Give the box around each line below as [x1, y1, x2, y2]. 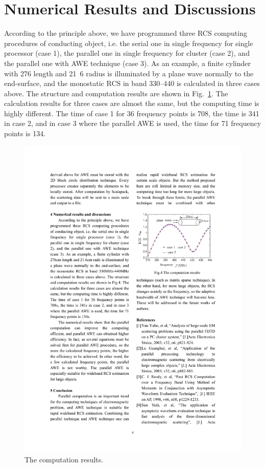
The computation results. [25, 454, 104, 465]
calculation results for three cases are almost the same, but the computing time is [4, 98, 259, 109]
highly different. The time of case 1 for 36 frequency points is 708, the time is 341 [4, 108, 259, 118]
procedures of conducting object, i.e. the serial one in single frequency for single [4, 37, 253, 48]
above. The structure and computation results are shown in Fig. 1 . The [4, 88, 228, 98]
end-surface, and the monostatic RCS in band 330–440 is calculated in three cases [4, 78, 260, 89]
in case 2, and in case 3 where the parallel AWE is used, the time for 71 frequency [4, 118, 261, 129]
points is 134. [4, 128, 46, 139]
